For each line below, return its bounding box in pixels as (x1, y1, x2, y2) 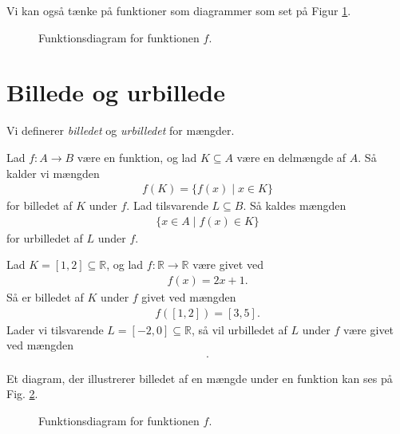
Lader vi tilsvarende (6, 321, 104, 337)
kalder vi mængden (6, 164, 100, 181)
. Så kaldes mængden (243, 197, 347, 214)
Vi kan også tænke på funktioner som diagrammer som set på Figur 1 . (6, 2, 351, 18)
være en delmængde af (236, 148, 347, 165)
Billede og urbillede (6, 76, 226, 108)
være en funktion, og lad (77, 148, 197, 165)
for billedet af (6, 197, 73, 214)
